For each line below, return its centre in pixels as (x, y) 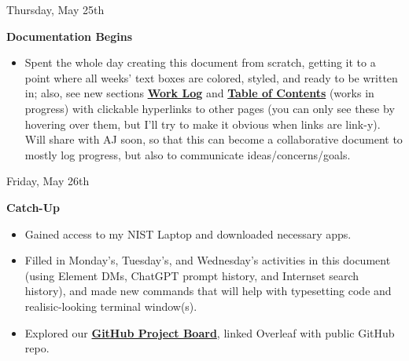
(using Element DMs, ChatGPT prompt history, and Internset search (192, 275)
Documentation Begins (70, 36)
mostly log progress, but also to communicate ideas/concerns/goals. (188, 154)
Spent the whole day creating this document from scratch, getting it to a (200, 62)
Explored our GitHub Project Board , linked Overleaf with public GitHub (210, 332)
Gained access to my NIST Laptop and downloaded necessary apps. (188, 233)
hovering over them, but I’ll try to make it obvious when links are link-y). (203, 124)
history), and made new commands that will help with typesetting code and (208, 291)
